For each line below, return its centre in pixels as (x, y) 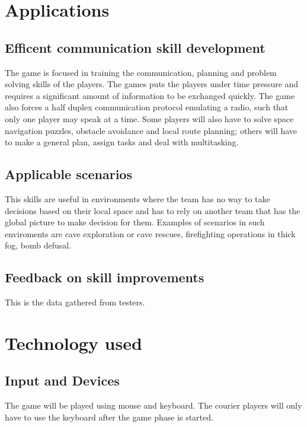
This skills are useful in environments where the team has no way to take (137, 198)
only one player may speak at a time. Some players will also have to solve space (149, 118)
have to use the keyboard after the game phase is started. (109, 417)
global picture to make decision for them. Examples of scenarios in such (135, 222)
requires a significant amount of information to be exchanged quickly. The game (150, 95)
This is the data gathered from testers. (75, 302)
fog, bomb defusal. (38, 245)
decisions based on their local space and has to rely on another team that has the (153, 210)
